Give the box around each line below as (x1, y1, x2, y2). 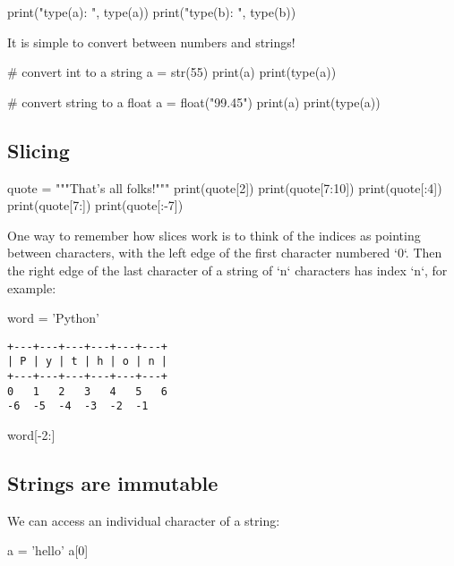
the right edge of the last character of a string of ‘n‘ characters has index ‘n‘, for (7, 260, 448, 279)
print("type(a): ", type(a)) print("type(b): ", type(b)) (7, 3, 296, 21)
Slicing (7, 136, 70, 164)
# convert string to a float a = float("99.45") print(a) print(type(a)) (7, 92, 381, 111)
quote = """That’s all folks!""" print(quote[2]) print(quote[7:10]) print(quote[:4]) (7, 178, 442, 197)
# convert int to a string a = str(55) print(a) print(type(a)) (7, 63, 337, 81)
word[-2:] (7, 426, 56, 444)
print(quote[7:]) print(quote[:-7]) (7, 196, 184, 215)
